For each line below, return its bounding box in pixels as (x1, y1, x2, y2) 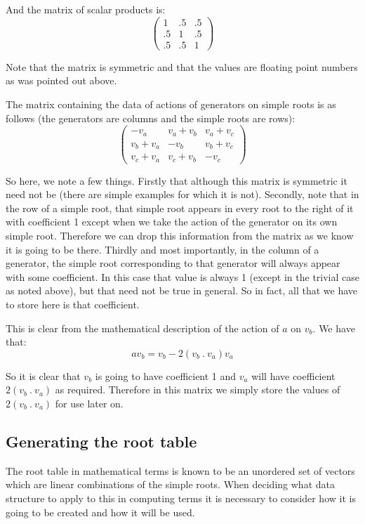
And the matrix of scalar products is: (6, 2, 166, 16)
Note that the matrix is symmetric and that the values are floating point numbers (6, 59, 358, 74)
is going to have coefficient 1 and (95, 368, 237, 383)
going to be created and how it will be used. (6, 504, 195, 519)
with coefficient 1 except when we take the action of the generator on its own (6, 214, 338, 229)
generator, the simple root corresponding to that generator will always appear (6, 256, 340, 270)
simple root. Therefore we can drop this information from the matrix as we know (6, 228, 354, 243)
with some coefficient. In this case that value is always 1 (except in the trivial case (6, 269, 360, 284)
